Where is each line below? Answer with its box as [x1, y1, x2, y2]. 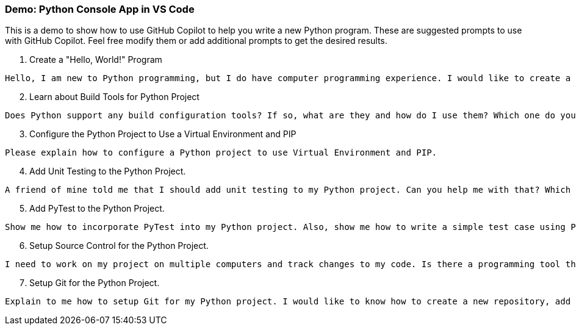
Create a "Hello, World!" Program [29, 54, 162, 65]
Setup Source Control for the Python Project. [29, 240, 209, 251]
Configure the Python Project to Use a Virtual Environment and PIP [29, 129, 297, 140]
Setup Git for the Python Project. [29, 278, 160, 289]
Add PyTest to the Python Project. [29, 203, 165, 214]
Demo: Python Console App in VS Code [5, 3, 195, 15]
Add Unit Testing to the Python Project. [29, 166, 186, 177]
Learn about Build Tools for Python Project [29, 91, 200, 102]
